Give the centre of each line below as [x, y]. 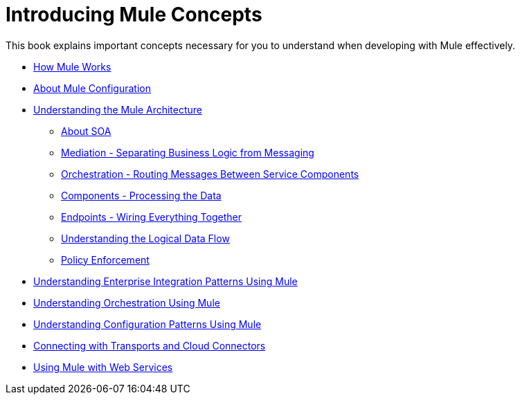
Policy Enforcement [105, 260]
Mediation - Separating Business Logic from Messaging [188, 152]
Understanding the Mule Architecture [118, 109]
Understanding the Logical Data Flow [145, 238]
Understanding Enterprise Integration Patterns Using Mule [165, 281]
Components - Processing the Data [141, 195]
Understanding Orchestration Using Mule [127, 302]
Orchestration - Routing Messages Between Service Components [210, 174]
